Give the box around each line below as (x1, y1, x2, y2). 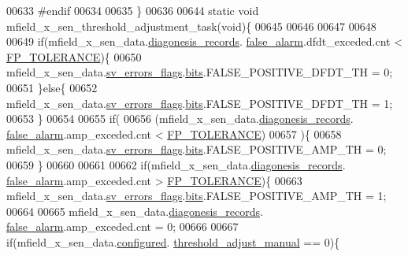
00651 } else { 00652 (6, 79, 98, 95)
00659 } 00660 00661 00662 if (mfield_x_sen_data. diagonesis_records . (6, 156, 346, 173)
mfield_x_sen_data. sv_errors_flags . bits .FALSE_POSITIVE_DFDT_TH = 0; (6, 64, 393, 80)
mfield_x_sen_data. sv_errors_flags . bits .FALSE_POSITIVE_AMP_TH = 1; (6, 187, 387, 204)
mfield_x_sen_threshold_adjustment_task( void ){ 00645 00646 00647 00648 (6, 17, 376, 34)
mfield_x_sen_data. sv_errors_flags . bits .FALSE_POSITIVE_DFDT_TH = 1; (6, 95, 393, 111)
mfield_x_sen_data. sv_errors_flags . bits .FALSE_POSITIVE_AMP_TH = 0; (6, 141, 387, 158)
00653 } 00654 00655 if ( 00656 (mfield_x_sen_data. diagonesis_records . (6, 110, 354, 127)
